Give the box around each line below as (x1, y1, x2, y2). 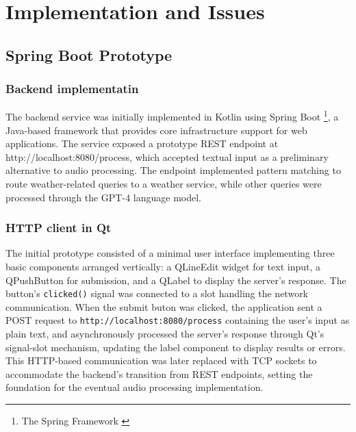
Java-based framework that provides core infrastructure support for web (5, 123, 307, 137)
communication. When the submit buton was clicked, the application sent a (5, 299, 322, 314)
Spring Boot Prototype (5, 44, 173, 65)
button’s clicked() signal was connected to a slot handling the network (5, 286, 309, 301)
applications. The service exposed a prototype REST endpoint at (5, 136, 279, 151)
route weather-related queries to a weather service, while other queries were (5, 177, 322, 190)
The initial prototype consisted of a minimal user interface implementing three (5, 246, 335, 260)
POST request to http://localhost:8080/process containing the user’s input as (5, 313, 350, 327)
